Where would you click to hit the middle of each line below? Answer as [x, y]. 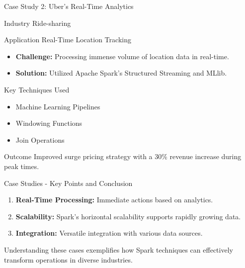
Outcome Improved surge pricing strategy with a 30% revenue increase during [123, 156]
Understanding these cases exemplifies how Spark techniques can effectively [119, 249]
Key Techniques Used [37, 89]
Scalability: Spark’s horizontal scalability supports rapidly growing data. [128, 216]
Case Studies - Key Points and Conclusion [68, 183]
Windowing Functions [49, 123]
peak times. [22, 166]
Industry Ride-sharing [38, 23]
